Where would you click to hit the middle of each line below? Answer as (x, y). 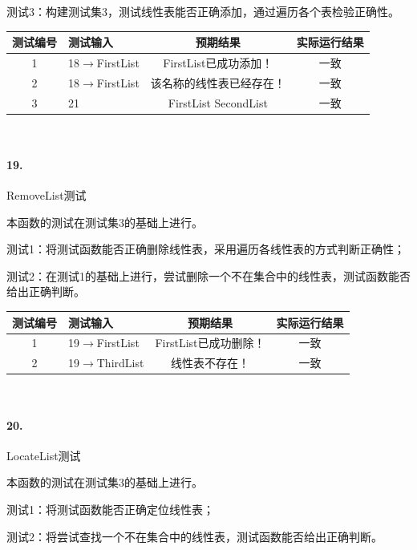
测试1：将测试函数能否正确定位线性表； (110, 509)
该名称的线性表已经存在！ (218, 82)
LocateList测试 (44, 455)
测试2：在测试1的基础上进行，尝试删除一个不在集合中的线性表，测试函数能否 (208, 275)
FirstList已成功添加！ (218, 62)
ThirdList (120, 363)
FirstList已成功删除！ (210, 343)
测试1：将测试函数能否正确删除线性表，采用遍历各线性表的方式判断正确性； (206, 249)
